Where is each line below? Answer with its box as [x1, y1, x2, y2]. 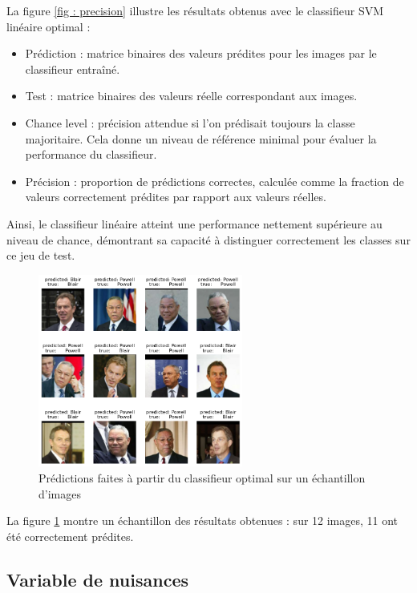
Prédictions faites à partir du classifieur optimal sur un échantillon [38, 469, 366, 486]
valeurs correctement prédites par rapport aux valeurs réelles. [25, 188, 326, 205]
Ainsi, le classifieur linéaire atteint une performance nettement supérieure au [6, 215, 383, 232]
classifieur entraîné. [25, 60, 120, 77]
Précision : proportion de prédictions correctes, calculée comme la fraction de [25, 172, 404, 189]
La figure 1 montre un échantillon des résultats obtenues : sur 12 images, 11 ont [6, 512, 399, 529]
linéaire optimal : [6, 18, 91, 34]
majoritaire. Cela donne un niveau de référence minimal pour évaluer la [25, 130, 377, 147]
